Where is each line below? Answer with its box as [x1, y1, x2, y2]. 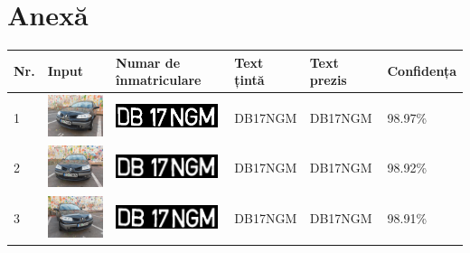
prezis [309, 70, 347, 89]
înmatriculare [116, 70, 202, 89]
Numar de [116, 52, 181, 71]
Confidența [387, 61, 456, 80]
